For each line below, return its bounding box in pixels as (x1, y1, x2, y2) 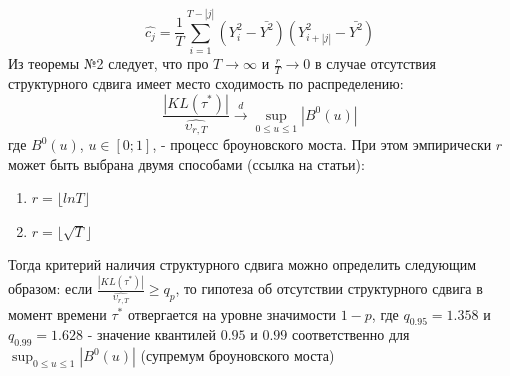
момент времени (8, 303, 107, 324)
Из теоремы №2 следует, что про (8, 53, 209, 74)
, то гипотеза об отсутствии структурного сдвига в (175, 278, 483, 299)
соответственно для (292, 324, 410, 345)
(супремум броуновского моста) (140, 345, 335, 366)
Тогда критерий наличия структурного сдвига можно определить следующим (8, 254, 477, 275)
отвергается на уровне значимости (127, 303, 336, 324)
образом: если (8, 278, 93, 299)
